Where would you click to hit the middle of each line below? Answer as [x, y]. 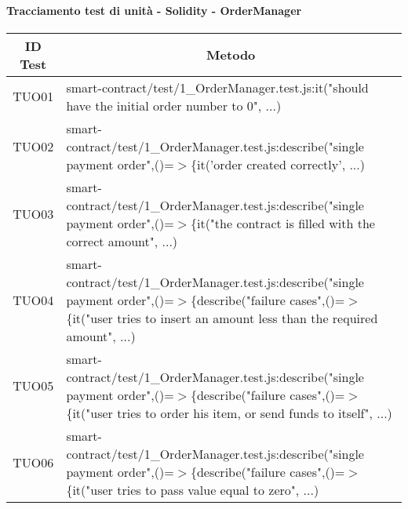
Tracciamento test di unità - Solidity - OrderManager [154, 10]
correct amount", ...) [122, 241]
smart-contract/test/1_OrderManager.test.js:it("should [217, 87]
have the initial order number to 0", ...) [174, 105]
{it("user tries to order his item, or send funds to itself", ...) [229, 413]
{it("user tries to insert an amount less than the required [222, 318]
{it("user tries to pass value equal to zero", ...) [193, 489]
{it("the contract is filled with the [282, 223]
